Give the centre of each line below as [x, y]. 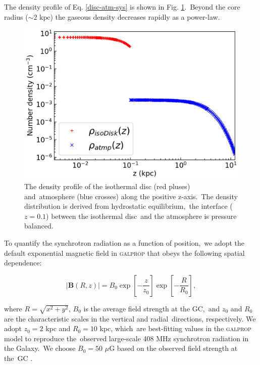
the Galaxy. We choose [40, 348]
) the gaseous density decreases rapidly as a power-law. [135, 16]
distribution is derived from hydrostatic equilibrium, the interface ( [128, 206]
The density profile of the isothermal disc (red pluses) [107, 186]
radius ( [16, 16]
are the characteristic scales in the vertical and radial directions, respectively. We [130, 318]
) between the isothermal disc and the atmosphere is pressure [141, 216]
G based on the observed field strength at [173, 348]
